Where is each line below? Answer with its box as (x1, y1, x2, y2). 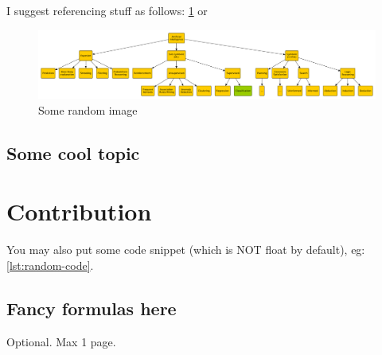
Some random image (38, 101, 138, 118)
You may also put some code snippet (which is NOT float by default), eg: (6, 241, 365, 258)
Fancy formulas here (6, 295, 177, 320)
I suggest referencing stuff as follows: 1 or (6, 2, 208, 18)
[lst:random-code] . (6, 256, 94, 273)
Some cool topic (6, 140, 140, 165)
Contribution (6, 195, 152, 228)
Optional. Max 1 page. (6, 333, 116, 349)
